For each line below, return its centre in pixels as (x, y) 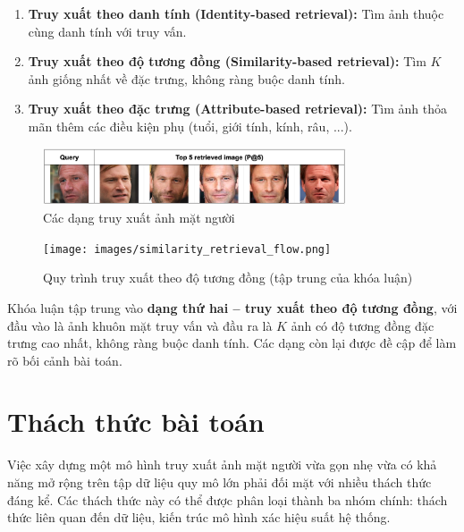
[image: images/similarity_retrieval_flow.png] (187, 249)
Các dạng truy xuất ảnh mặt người (139, 218)
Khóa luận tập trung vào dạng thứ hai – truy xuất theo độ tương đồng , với (232, 307)
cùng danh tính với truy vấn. (107, 31)
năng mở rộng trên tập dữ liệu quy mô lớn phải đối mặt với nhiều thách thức (219, 482)
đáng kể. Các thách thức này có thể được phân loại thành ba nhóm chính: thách (228, 499)
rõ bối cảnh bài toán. (65, 360)
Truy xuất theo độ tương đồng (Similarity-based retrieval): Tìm (227, 61)
